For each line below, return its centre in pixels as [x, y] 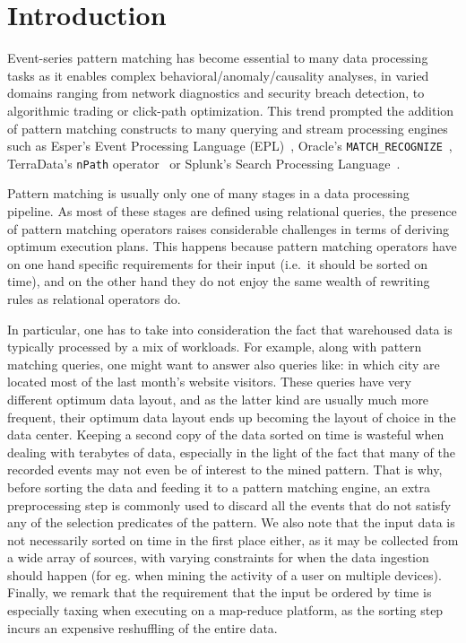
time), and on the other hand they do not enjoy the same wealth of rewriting [219, 281]
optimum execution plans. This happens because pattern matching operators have [232, 246]
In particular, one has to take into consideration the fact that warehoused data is [230, 329]
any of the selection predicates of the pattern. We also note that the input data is [231, 522]
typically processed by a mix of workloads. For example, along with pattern [215, 347]
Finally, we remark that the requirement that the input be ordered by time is [220, 592]
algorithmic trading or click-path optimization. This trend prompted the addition [231, 110]
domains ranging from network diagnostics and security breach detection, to [216, 93]
